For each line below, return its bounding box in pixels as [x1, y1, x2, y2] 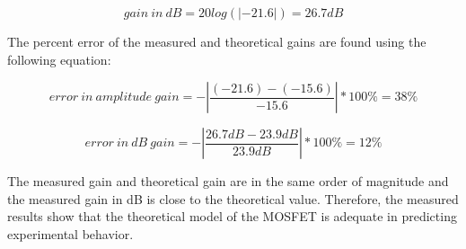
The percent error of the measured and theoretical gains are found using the [7, 32, 426, 50]
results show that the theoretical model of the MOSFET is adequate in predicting [7, 207, 457, 226]
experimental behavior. [7, 224, 134, 243]
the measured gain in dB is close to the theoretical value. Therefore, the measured [7, 189, 459, 208]
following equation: [7, 49, 111, 68]
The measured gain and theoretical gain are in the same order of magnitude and [7, 172, 449, 191]
